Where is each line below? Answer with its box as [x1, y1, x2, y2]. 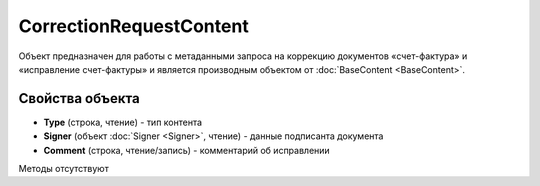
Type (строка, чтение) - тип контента [43, 116, 203, 128]
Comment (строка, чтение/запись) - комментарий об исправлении [43, 144, 330, 156]
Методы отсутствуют [18, 163, 109, 175]
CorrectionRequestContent [18, 15, 249, 37]
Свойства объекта [18, 90, 140, 107]
